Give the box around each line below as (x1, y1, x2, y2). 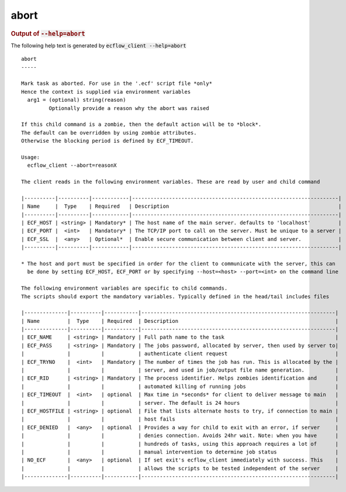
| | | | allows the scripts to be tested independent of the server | (21, 465, 339, 472)
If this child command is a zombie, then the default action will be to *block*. (21, 121, 262, 128)
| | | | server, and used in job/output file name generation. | (21, 367, 339, 374)
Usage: (21, 154, 40, 160)
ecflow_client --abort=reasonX (27, 162, 117, 169)
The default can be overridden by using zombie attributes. (21, 129, 197, 136)
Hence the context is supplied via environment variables (21, 88, 191, 95)
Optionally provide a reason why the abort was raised (49, 105, 210, 111)
